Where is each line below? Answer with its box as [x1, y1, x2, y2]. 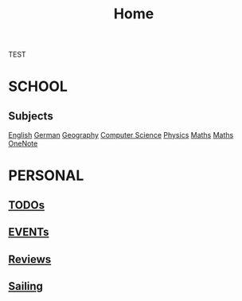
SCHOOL [8, 77, 68, 96]
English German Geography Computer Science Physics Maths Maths [8, 131, 234, 140]
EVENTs [8, 225, 49, 239]
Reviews [8, 252, 52, 266]
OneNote [8, 139, 38, 148]
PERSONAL [8, 166, 84, 185]
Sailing [8, 279, 44, 293]
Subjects [8, 109, 53, 123]
